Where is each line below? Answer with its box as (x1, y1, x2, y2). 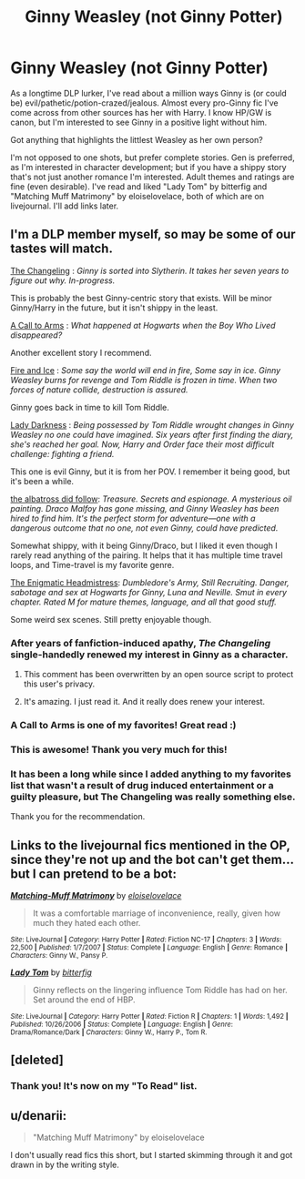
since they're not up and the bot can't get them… (10, 851, 294, 867)
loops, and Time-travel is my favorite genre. (10, 559, 175, 570)
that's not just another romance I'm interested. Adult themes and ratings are (10, 171, 295, 182)
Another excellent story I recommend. (10, 347, 153, 358)
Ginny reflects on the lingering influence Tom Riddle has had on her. (32, 985, 288, 995)
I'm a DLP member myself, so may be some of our (10, 227, 296, 242)
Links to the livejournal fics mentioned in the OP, (10, 838, 290, 853)
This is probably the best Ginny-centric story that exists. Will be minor (10, 292, 272, 303)
